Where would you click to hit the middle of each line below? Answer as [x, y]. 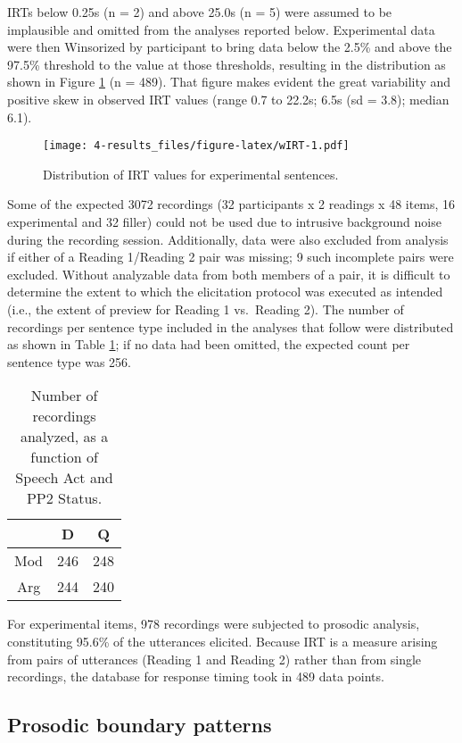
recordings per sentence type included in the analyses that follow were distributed [231, 326]
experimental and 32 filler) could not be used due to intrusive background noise [224, 221]
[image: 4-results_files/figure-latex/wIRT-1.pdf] [196, 146]
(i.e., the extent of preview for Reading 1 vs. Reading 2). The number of [206, 309]
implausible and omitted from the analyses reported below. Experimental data [221, 29]
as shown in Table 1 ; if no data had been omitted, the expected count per [209, 344]
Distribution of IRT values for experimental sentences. [191, 174]
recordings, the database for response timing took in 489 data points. [196, 676]
